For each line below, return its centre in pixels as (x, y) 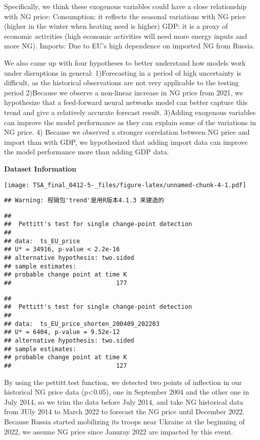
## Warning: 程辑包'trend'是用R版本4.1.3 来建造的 (84, 201)
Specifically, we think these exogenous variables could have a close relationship (125, 6)
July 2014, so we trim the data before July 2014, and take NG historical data (124, 401)
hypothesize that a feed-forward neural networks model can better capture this (126, 102)
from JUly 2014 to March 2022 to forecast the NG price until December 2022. (124, 411)
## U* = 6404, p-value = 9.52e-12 (62, 332)
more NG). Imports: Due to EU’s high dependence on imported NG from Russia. (129, 46)
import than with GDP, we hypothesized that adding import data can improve (126, 142)
